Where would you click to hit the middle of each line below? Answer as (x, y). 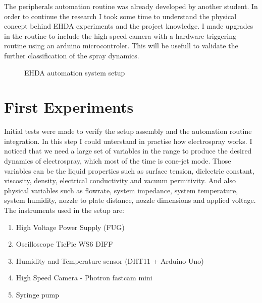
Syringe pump (38, 294)
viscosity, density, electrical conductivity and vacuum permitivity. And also (120, 180)
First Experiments (69, 107)
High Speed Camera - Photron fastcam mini (84, 278)
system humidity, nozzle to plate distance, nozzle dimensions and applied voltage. (130, 200)
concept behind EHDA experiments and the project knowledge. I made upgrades (129, 26)
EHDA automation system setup (75, 72)
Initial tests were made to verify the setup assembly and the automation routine (128, 131)
